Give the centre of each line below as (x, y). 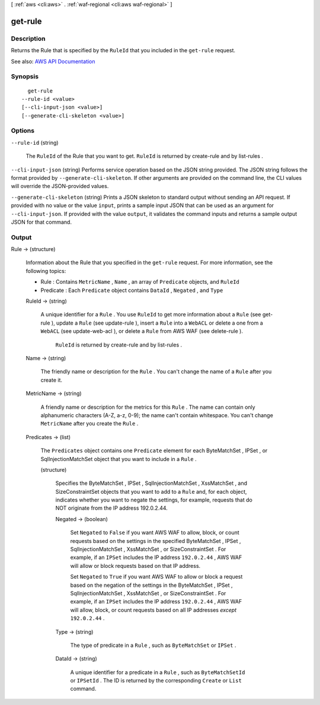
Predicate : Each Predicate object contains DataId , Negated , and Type (132, 290)
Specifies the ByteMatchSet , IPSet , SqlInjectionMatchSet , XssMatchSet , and (151, 483)
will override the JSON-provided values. (60, 186)
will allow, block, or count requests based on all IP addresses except (153, 610)
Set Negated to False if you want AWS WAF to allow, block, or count (155, 533)
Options (23, 131)
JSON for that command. (41, 222)
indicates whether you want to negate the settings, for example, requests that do (154, 500)
